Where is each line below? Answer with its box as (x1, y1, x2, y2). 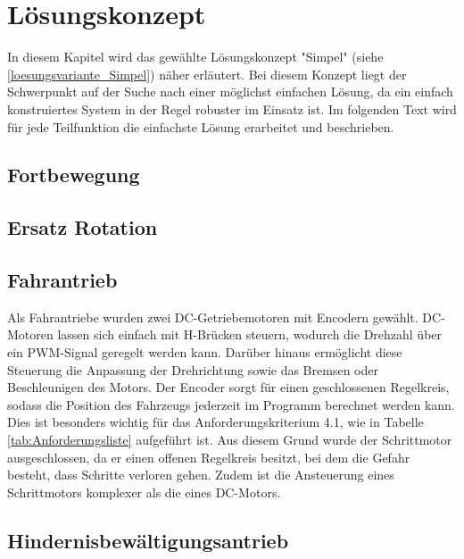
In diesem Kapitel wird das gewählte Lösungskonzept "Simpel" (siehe (7, 47, 384, 66)
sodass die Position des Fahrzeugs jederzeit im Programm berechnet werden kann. (7, 395, 455, 413)
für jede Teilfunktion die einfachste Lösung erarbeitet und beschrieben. (7, 117, 394, 136)
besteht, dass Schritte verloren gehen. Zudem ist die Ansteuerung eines (7, 465, 394, 484)
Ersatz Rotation (7, 213, 158, 241)
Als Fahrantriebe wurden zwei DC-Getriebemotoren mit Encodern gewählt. (7, 307, 418, 326)
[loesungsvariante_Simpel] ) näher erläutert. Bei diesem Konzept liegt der (7, 64, 407, 83)
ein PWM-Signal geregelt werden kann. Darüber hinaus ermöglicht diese (7, 343, 402, 362)
